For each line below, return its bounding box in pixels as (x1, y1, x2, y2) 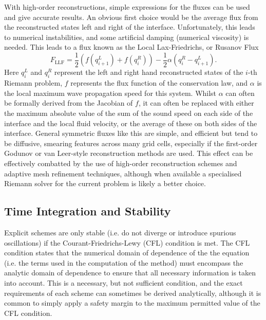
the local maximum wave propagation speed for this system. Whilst (4, 87, 217, 98)
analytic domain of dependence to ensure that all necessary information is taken (4, 267, 256, 278)
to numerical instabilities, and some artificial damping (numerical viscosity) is (4, 31, 249, 42)
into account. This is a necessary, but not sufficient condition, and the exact (4, 277, 243, 288)
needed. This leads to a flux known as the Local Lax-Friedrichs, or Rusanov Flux (4, 42, 259, 52)
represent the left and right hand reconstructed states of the (54, 67, 243, 77)
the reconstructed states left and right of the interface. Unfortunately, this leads (4, 22, 255, 32)
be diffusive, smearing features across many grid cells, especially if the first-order (4, 137, 258, 148)
